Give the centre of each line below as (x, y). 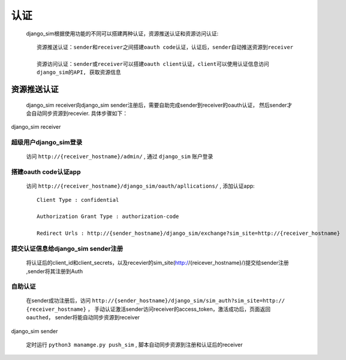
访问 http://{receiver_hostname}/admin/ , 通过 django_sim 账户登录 (120, 156)
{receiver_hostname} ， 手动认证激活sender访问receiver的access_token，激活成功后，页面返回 (148, 309)
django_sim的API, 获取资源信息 (79, 72)
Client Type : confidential (78, 200)
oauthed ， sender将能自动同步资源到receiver (83, 317)
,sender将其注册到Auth (55, 271)
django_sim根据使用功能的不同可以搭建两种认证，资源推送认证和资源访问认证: (122, 34)
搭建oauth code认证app (46, 172)
